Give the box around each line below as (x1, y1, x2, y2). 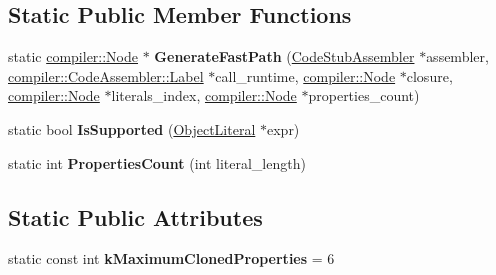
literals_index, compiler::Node (111, 85, 297, 106)
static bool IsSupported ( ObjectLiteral (8, 118, 256, 139)
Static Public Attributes (8, 201, 263, 232)
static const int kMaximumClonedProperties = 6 (8, 248, 335, 269)
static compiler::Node (8, 46, 139, 67)
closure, (406, 65, 453, 86)
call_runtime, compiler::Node (215, 65, 396, 86)
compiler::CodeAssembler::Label (8, 65, 204, 86)
